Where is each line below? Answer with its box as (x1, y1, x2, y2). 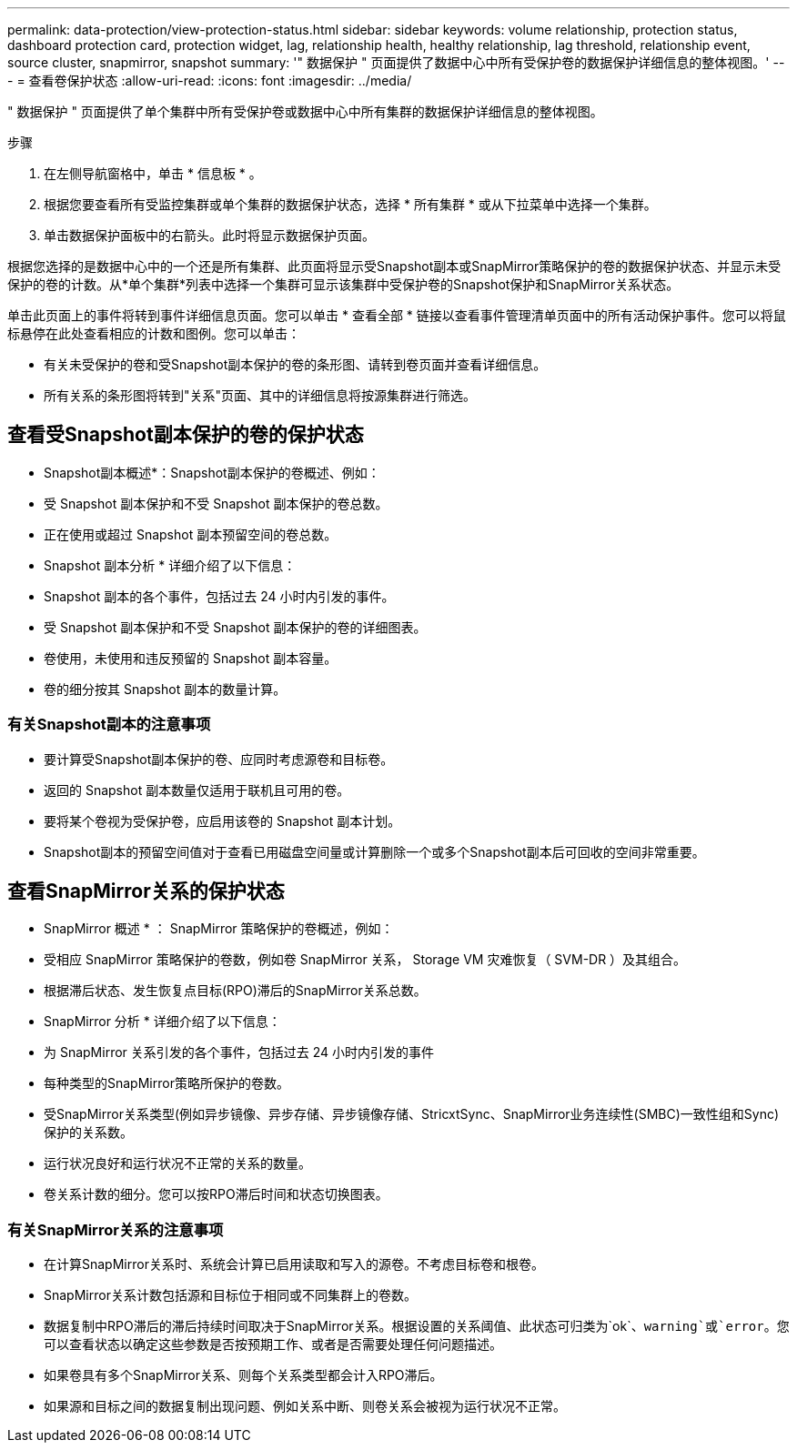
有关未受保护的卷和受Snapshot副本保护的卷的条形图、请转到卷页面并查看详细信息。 (44, 357, 547, 372)
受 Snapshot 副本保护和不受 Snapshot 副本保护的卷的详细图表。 (44, 619, 427, 635)
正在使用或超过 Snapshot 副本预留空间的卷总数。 (44, 526, 338, 542)
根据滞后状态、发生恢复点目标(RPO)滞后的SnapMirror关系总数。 (44, 982, 427, 999)
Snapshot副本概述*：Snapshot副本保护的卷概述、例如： (44, 464, 380, 480)
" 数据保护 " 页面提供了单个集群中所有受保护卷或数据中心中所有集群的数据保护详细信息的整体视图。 (7, 104, 603, 119)
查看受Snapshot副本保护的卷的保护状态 (7, 423, 364, 447)
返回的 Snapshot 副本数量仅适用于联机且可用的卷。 (44, 781, 350, 798)
